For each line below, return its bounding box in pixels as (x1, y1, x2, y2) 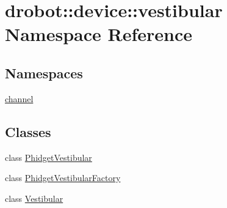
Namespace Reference (5, 21, 192, 46)
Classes (5, 122, 51, 141)
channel (5, 92, 34, 105)
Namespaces (5, 63, 83, 82)
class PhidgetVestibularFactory (5, 171, 121, 184)
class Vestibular (5, 191, 63, 204)
